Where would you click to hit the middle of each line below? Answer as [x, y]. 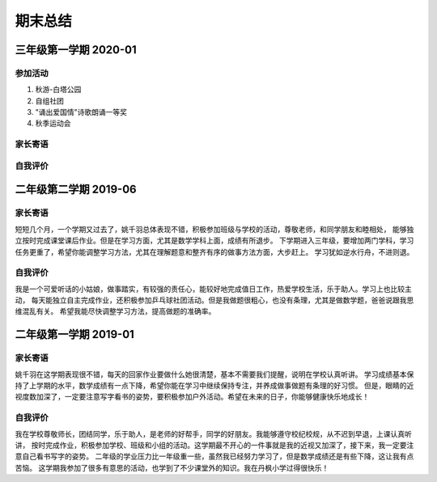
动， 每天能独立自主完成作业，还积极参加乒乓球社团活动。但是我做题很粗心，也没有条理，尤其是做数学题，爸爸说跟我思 [214, 300]
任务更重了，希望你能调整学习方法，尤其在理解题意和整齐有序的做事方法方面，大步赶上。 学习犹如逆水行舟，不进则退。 [214, 252]
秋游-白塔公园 [58, 90]
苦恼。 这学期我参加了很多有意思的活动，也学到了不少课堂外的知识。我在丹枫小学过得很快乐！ [172, 467]
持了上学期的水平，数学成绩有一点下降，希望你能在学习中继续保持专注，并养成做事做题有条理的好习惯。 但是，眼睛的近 [214, 386]
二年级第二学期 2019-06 [76, 190]
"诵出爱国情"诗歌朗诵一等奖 [81, 112]
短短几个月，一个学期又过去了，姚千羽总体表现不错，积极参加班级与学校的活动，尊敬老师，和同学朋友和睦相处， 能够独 [214, 229]
